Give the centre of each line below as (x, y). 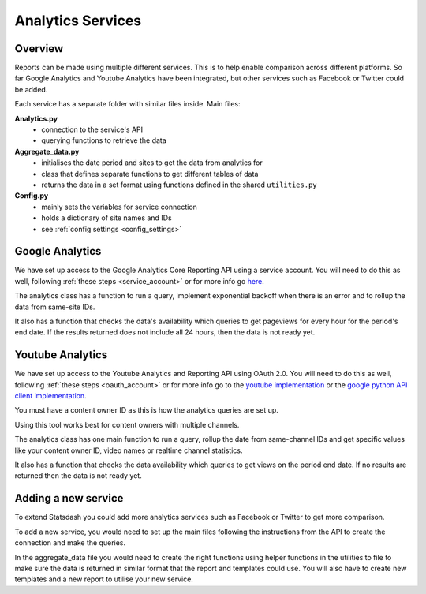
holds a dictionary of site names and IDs (107, 218)
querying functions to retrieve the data (104, 140)
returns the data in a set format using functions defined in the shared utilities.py (179, 185)
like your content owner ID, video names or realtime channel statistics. (129, 450)
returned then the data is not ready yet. (78, 476)
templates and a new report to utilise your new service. (104, 579)
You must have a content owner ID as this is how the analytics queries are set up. (147, 410)
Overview (39, 49)
